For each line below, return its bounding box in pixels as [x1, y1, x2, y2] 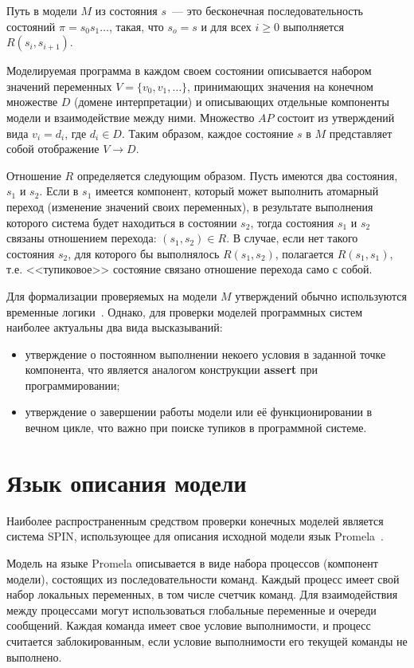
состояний [6, 18, 56, 34]
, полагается [275, 245, 334, 261]
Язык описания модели [6, 466, 247, 498]
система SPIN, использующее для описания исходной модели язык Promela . [6, 528, 384, 544]
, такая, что [108, 18, 164, 34]
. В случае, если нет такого [226, 230, 358, 246]
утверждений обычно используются [235, 287, 407, 304]
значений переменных [6, 77, 112, 94]
